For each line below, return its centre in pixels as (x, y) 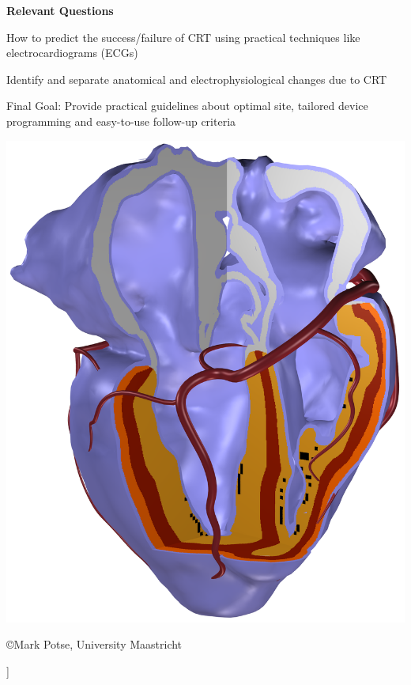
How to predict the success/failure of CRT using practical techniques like (183, 37)
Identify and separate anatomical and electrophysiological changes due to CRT (197, 79)
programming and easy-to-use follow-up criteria (121, 121)
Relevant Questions (60, 10)
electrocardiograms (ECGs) (72, 53)
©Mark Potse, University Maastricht (94, 644)
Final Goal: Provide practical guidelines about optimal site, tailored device (187, 106)
